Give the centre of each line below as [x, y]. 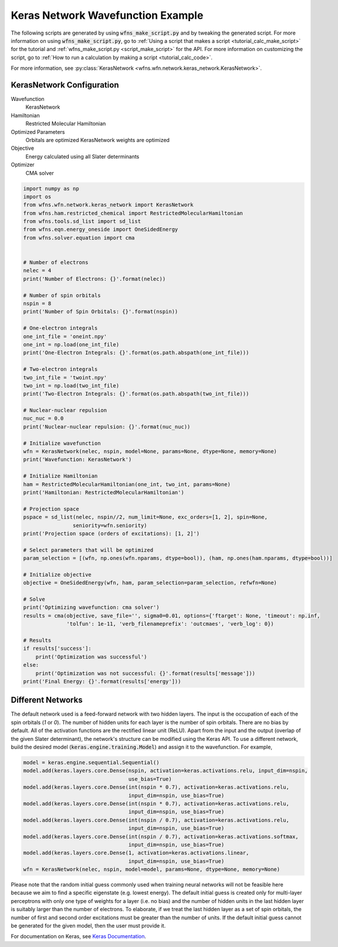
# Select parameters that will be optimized [88, 550]
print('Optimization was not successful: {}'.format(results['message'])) [145, 673]
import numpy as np [51, 188]
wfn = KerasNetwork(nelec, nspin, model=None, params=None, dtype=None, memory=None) [150, 451]
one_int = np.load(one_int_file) [71, 344]
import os [37, 196]
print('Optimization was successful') [91, 657]
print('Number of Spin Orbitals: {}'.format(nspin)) [101, 312]
